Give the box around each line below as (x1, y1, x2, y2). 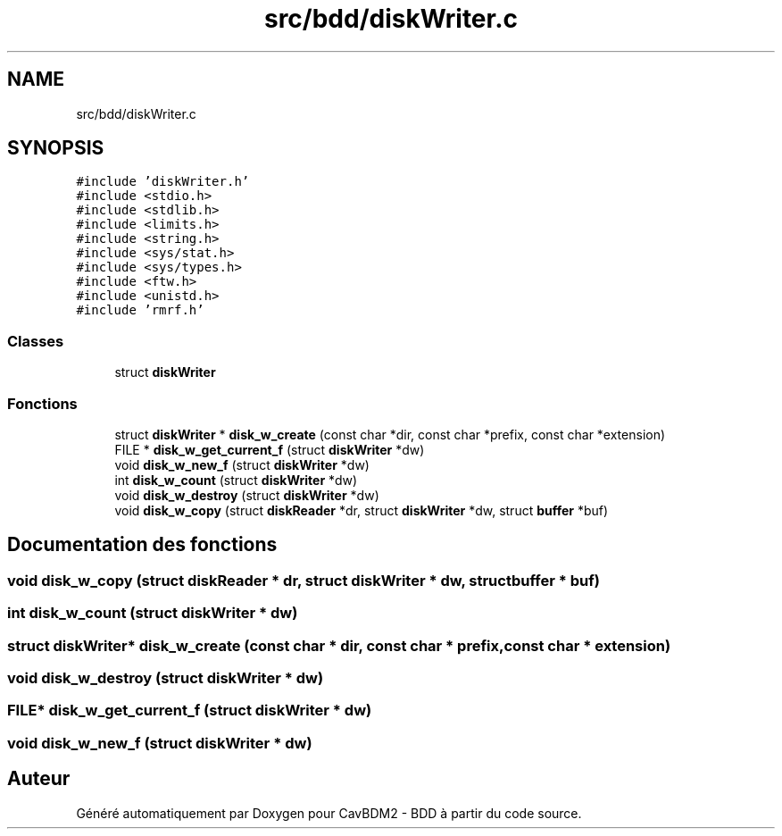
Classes (7, 331, 64, 350)
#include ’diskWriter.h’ (76, 174, 250, 189)
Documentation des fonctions (7, 533, 278, 556)
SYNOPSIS (7, 137, 104, 160)
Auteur (7, 767, 71, 790)
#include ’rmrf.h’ (76, 303, 204, 318)
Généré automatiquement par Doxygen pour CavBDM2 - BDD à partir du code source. (76, 805, 582, 821)
